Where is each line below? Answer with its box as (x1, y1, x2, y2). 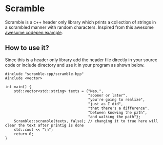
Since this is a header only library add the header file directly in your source (5, 57, 158, 63)
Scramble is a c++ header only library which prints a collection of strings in (5, 19, 156, 25)
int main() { (5, 84, 32, 89)
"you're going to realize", (88, 97, 145, 102)
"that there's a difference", (88, 106, 150, 111)
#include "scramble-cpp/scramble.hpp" (5, 72, 84, 76)
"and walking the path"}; (88, 114, 141, 119)
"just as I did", (88, 101, 123, 106)
